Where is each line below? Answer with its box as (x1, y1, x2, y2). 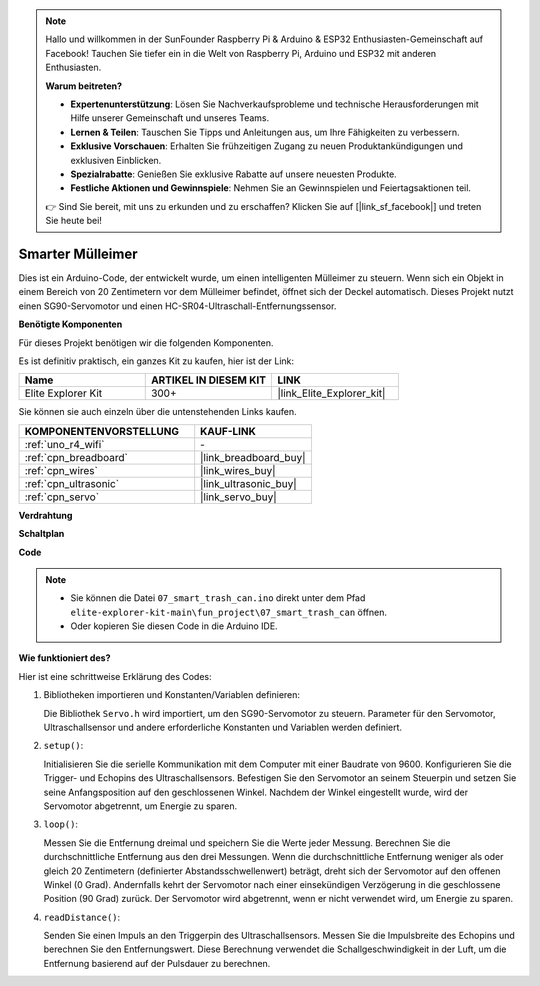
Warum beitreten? (45, 80, 123, 92)
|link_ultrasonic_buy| (200, 476, 297, 490)
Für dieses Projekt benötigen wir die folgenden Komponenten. (18, 336, 274, 349)
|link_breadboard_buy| (200, 450, 306, 464)
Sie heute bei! (45, 215, 102, 227)
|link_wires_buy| (200, 463, 276, 477)
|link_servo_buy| (200, 490, 277, 504)
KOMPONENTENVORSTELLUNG (24, 424, 180, 438)
